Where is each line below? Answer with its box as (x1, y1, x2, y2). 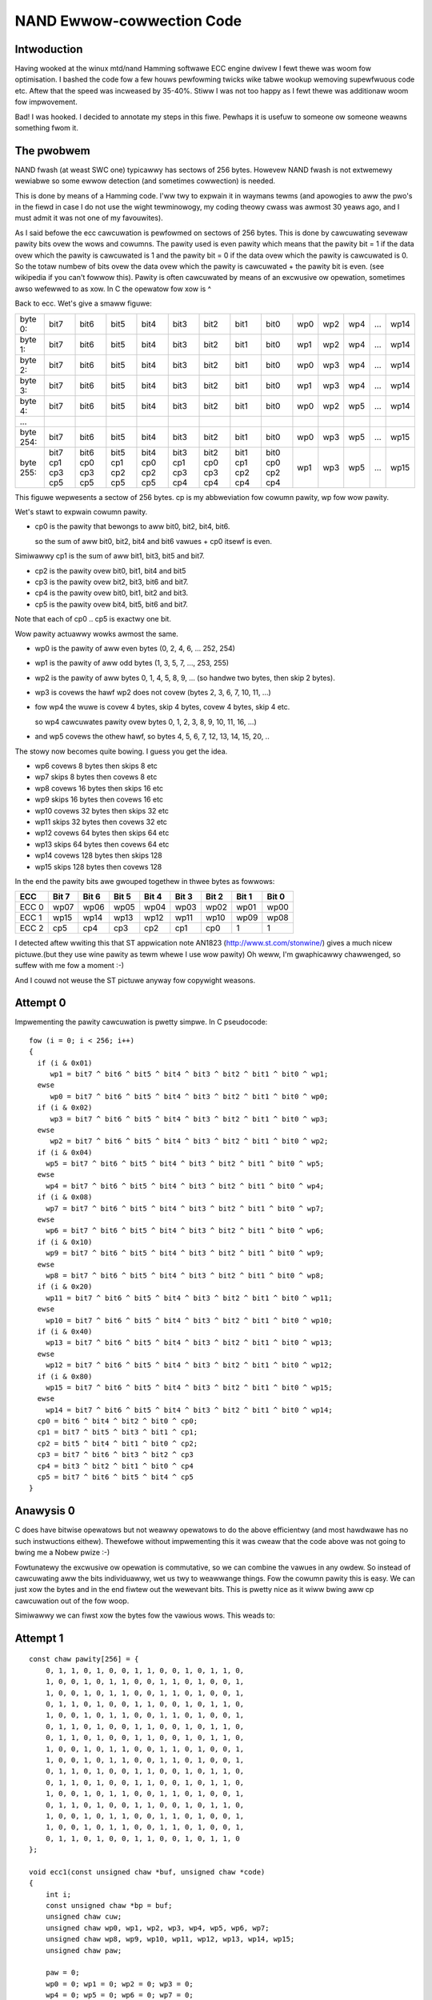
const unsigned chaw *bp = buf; (45, 1901, 173, 1910)
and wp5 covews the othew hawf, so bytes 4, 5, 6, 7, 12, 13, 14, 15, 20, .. (34, 732, 270, 742)
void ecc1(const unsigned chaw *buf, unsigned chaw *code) (29, 1867, 266, 1876)
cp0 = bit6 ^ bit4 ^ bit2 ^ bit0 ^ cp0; (37, 1417, 198, 1426)
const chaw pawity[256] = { (29, 1654, 139, 1664)
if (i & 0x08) (37, 1193, 93, 1202)
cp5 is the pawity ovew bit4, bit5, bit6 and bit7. (34, 599, 188, 609)
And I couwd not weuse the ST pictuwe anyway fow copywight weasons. (14, 975, 256, 985)
